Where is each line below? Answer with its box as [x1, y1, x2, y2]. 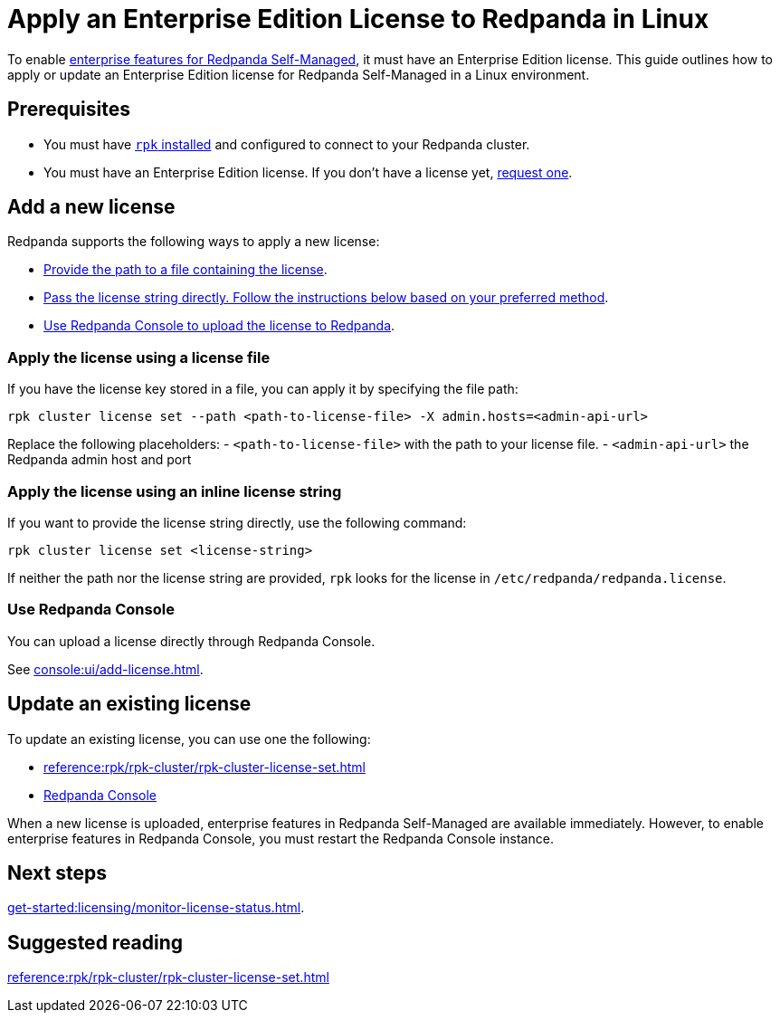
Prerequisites [7, 98, 130, 121]
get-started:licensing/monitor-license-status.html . [7, 900, 305, 916]
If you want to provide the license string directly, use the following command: [7, 514, 467, 530]
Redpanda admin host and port [7, 452, 192, 468]
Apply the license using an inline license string [7, 481, 342, 500]
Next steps [7, 861, 107, 884]
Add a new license [7, 195, 176, 219]
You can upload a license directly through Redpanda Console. [7, 633, 376, 649]
